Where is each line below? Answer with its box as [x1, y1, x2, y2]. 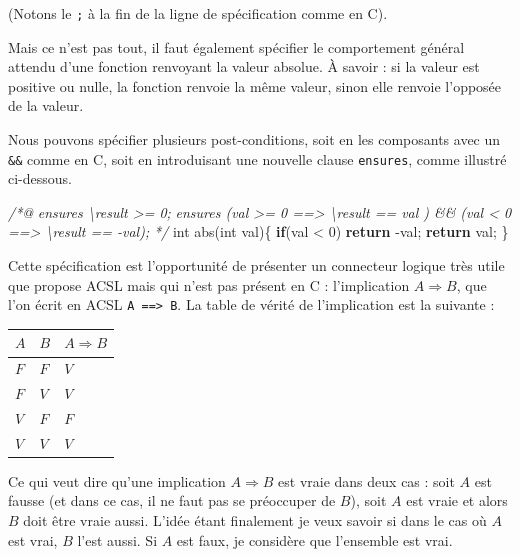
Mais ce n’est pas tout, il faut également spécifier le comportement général [8, 36, 465, 57]
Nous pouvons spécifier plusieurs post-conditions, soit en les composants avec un [8, 129, 501, 150]
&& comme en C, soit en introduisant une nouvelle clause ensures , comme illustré [8, 148, 507, 169]
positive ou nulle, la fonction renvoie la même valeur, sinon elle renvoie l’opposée [8, 75, 502, 96]
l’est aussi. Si [77, 529, 158, 550]
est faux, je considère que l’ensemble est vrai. [176, 529, 453, 550]
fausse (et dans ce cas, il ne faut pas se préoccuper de [8, 490, 336, 511]
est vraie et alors [406, 490, 508, 511]
